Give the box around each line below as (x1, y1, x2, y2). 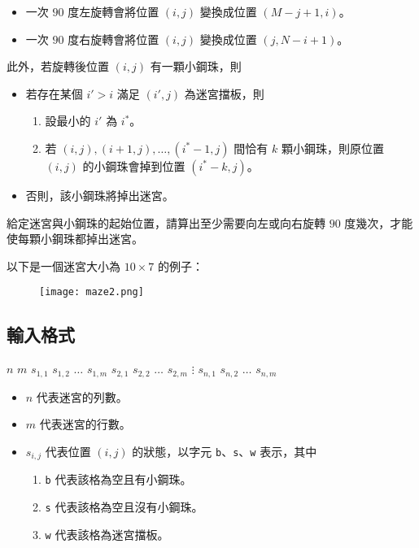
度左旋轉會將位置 (68, 3, 159, 20)
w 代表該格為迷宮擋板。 (45, 525, 169, 542)
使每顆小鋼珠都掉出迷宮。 (7, 230, 143, 247)
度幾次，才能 (344, 214, 413, 231)
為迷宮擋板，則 (184, 85, 264, 102)
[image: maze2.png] (39, 286, 144, 298)
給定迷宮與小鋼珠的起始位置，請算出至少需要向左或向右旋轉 (7, 214, 325, 231)
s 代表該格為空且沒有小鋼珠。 (45, 498, 203, 515)
